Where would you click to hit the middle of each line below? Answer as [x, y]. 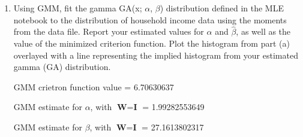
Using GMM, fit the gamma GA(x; [78, 8]
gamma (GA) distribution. [62, 67]
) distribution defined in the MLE [222, 8]
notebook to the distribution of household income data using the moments [150, 19]
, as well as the [263, 31]
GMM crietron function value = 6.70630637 [94, 86]
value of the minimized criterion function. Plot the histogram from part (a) [151, 43]
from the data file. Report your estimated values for [109, 31]
